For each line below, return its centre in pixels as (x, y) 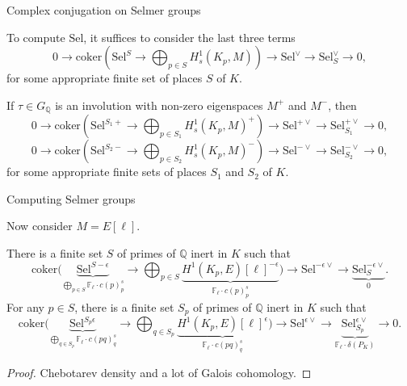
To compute (36, 37)
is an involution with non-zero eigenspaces (159, 105)
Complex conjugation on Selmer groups (104, 10)
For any (25, 306)
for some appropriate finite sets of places (107, 172)
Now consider (40, 226)
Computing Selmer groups (71, 198)
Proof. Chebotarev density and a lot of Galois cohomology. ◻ (159, 372)
